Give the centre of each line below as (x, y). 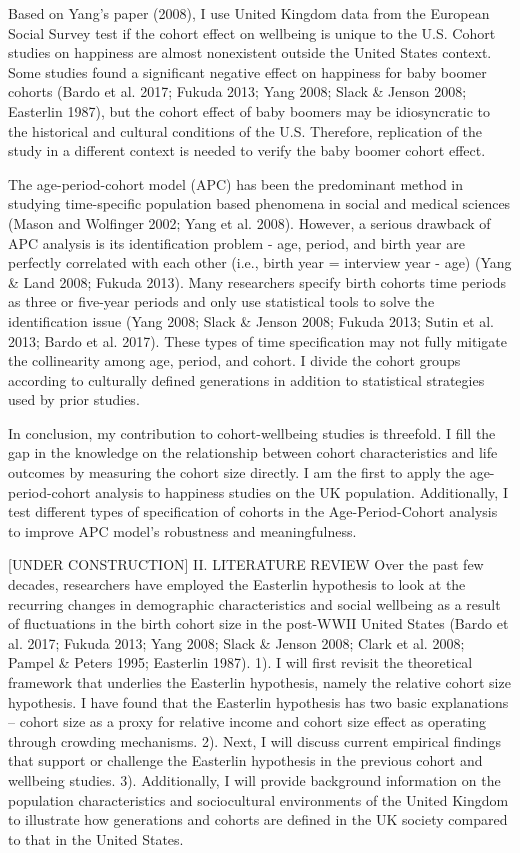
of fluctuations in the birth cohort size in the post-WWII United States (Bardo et (258, 623)
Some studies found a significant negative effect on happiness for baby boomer (247, 71)
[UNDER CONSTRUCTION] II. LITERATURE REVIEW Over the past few (246, 564)
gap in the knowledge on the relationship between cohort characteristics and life (253, 452)
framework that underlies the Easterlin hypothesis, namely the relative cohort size (259, 682)
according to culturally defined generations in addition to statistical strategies (246, 379)
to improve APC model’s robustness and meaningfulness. (182, 530)
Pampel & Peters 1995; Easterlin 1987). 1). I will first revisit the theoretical (240, 662)
